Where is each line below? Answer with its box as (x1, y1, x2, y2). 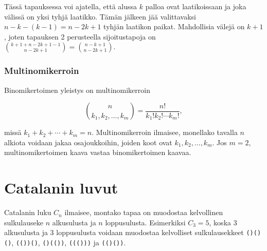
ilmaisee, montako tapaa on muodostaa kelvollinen (64, 207, 223, 218)
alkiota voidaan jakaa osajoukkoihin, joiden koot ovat (4, 137, 172, 147)
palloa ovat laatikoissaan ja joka (145, 1, 246, 11)
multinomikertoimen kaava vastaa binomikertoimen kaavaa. (4, 147, 191, 158)
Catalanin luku (4, 207, 51, 218)
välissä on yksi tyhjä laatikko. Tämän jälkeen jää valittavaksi (4, 11, 196, 22)
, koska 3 (209, 217, 237, 227)
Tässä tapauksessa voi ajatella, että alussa (4, 1, 137, 11)
